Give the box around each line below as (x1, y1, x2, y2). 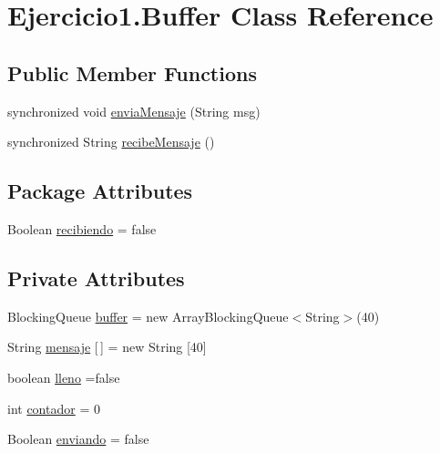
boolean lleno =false (7, 367, 120, 386)
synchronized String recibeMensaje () (7, 132, 215, 151)
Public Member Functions (7, 58, 257, 87)
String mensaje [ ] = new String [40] (7, 337, 207, 356)
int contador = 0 (7, 398, 100, 417)
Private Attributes (7, 263, 185, 292)
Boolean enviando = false (7, 429, 149, 448)
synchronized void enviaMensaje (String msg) (7, 101, 261, 120)
